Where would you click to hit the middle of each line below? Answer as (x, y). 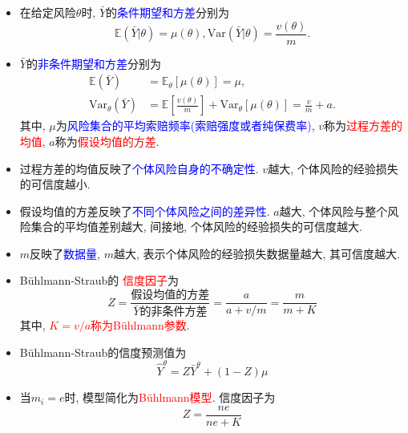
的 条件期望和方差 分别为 (168, 12)
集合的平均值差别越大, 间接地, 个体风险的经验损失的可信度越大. (196, 227)
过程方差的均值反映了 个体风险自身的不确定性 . (139, 168)
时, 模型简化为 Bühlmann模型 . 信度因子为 (170, 397)
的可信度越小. (55, 184)
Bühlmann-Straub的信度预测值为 (103, 352)
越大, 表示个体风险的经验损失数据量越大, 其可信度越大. (257, 253)
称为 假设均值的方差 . (107, 141)
